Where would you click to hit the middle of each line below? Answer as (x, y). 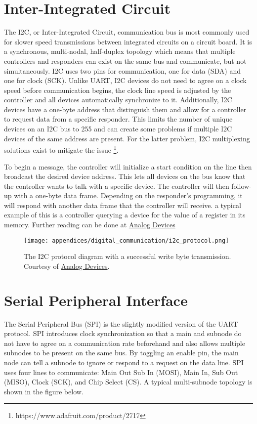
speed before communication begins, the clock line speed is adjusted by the (118, 90)
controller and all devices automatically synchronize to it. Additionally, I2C (118, 100)
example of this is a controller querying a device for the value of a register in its (125, 215)
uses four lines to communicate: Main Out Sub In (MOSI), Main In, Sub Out (121, 372)
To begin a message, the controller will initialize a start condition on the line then (128, 166)
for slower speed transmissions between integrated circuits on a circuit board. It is (128, 41)
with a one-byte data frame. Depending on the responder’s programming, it (128, 195)
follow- (241, 186)
